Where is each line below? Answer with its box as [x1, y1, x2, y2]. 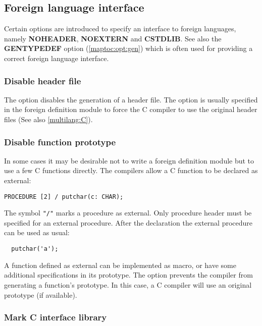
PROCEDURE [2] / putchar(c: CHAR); [4, 193, 124, 200]
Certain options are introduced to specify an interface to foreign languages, [4, 23, 236, 34]
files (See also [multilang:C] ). [4, 114, 93, 124]
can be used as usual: [4, 227, 70, 238]
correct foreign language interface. [4, 52, 109, 63]
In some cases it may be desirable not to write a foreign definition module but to [4, 155, 254, 166]
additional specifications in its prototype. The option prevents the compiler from [4, 269, 253, 280]
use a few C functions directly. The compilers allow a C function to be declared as [4, 165, 258, 176]
